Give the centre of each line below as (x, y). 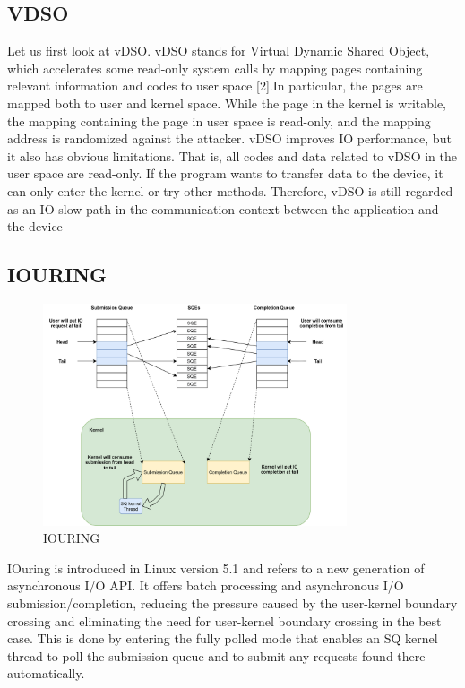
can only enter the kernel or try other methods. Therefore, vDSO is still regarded (230, 190)
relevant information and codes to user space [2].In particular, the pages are (215, 86)
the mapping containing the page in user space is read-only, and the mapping (219, 120)
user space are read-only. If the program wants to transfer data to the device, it (225, 173)
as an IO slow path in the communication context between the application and (223, 208)
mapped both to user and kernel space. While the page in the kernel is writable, (227, 103)
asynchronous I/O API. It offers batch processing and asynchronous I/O (206, 585)
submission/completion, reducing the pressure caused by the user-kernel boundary (232, 603)
